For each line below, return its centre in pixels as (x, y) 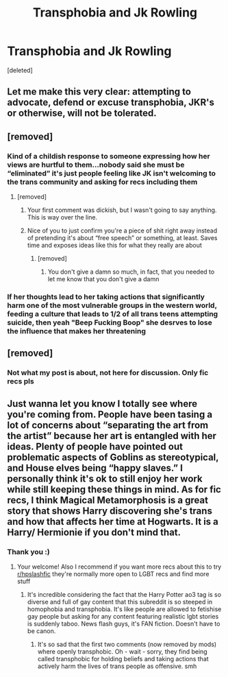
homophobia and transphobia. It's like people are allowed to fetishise (124, 609)
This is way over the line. (62, 217)
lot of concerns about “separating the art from (108, 425)
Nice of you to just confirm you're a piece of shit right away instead (122, 230)
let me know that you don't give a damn (103, 279)
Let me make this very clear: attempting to (99, 92)
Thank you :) (28, 551)
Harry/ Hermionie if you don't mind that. (94, 532)
